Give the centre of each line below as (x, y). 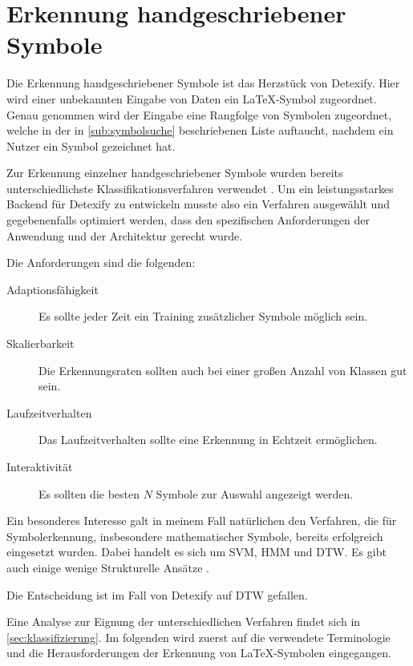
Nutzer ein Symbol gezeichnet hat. (91, 145)
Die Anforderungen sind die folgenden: (101, 262)
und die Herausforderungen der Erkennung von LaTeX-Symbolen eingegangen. (199, 653)
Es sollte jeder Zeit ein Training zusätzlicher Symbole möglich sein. (203, 316)
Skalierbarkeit (40, 343)
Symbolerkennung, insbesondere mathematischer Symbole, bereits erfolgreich (195, 536)
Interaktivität (40, 466)
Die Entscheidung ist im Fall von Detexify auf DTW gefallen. (157, 594)
